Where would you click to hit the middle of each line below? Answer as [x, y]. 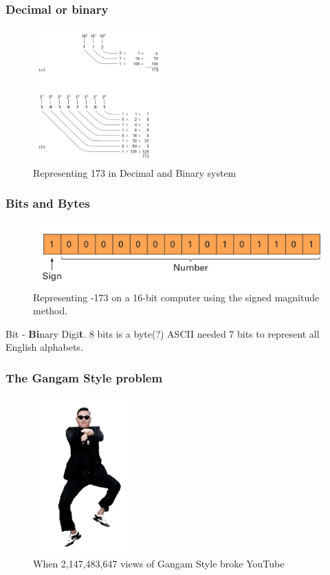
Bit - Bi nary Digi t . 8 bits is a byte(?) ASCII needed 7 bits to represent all [163, 333]
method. [51, 311]
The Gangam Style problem [84, 377]
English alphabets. [44, 347]
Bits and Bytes [48, 203]
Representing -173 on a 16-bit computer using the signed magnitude [176, 297]
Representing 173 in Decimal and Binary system [135, 172]
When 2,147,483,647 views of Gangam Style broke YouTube [159, 563]
